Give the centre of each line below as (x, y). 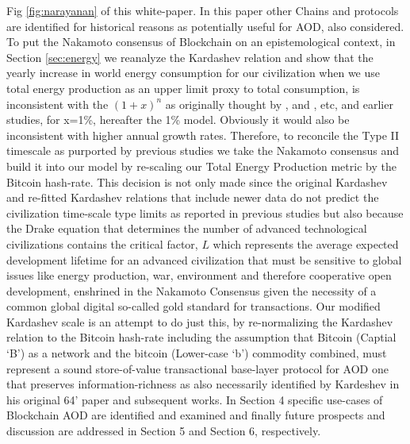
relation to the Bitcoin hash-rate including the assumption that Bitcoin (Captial (201, 337)
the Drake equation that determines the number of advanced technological (187, 228)
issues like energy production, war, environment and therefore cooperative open (199, 275)
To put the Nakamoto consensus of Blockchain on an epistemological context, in (201, 42)
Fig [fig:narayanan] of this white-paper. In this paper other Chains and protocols (203, 10)
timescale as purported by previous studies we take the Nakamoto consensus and (203, 151)
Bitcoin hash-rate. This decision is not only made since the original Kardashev (197, 181)
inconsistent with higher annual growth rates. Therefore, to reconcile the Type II (203, 135)
